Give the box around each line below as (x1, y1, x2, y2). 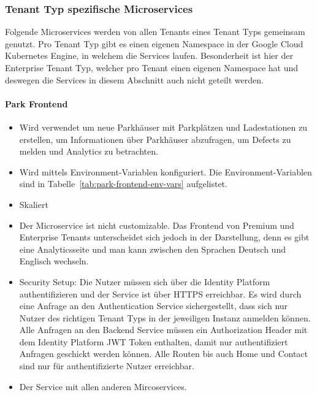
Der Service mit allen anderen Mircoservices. (19, 380, 187, 393)
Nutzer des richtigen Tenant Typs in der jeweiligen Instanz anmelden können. (19, 311, 311, 324)
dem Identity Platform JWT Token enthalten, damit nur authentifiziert (19, 335, 288, 348)
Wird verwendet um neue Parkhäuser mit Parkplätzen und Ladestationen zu (19, 120, 307, 133)
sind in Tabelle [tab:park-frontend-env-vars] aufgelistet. (19, 177, 227, 190)
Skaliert (19, 197, 48, 210)
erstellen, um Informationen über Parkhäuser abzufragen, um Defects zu (19, 132, 291, 145)
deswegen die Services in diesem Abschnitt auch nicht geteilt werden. (5, 73, 264, 86)
